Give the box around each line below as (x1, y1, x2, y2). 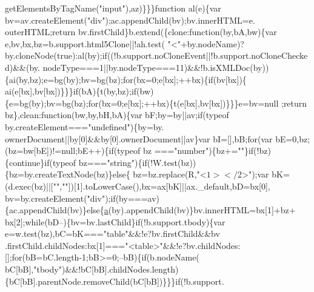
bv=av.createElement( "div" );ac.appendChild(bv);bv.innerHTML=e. (5, 13, 255, 26)
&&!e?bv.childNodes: (162, 239, 241, 251)
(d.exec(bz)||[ (5, 179, 53, 192)
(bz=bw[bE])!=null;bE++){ (5, 144, 109, 157)
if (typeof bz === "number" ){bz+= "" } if (109, 144, 254, 157)
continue (9, 156, 41, 168)
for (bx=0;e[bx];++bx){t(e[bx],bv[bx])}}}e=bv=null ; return (88, 96, 307, 109)
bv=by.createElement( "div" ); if (5, 191, 116, 204)
